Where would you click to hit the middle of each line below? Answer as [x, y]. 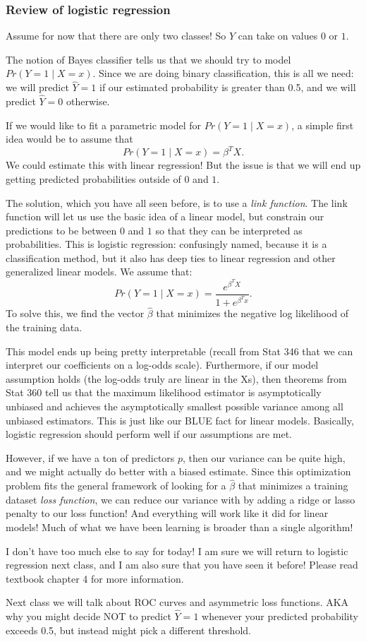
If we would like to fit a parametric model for [103, 125]
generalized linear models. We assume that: [99, 272]
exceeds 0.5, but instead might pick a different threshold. [128, 630]
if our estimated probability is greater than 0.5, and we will [227, 87]
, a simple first [323, 125]
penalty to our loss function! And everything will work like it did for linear [167, 513]
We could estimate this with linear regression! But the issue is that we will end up [183, 165]
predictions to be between [61, 230]
